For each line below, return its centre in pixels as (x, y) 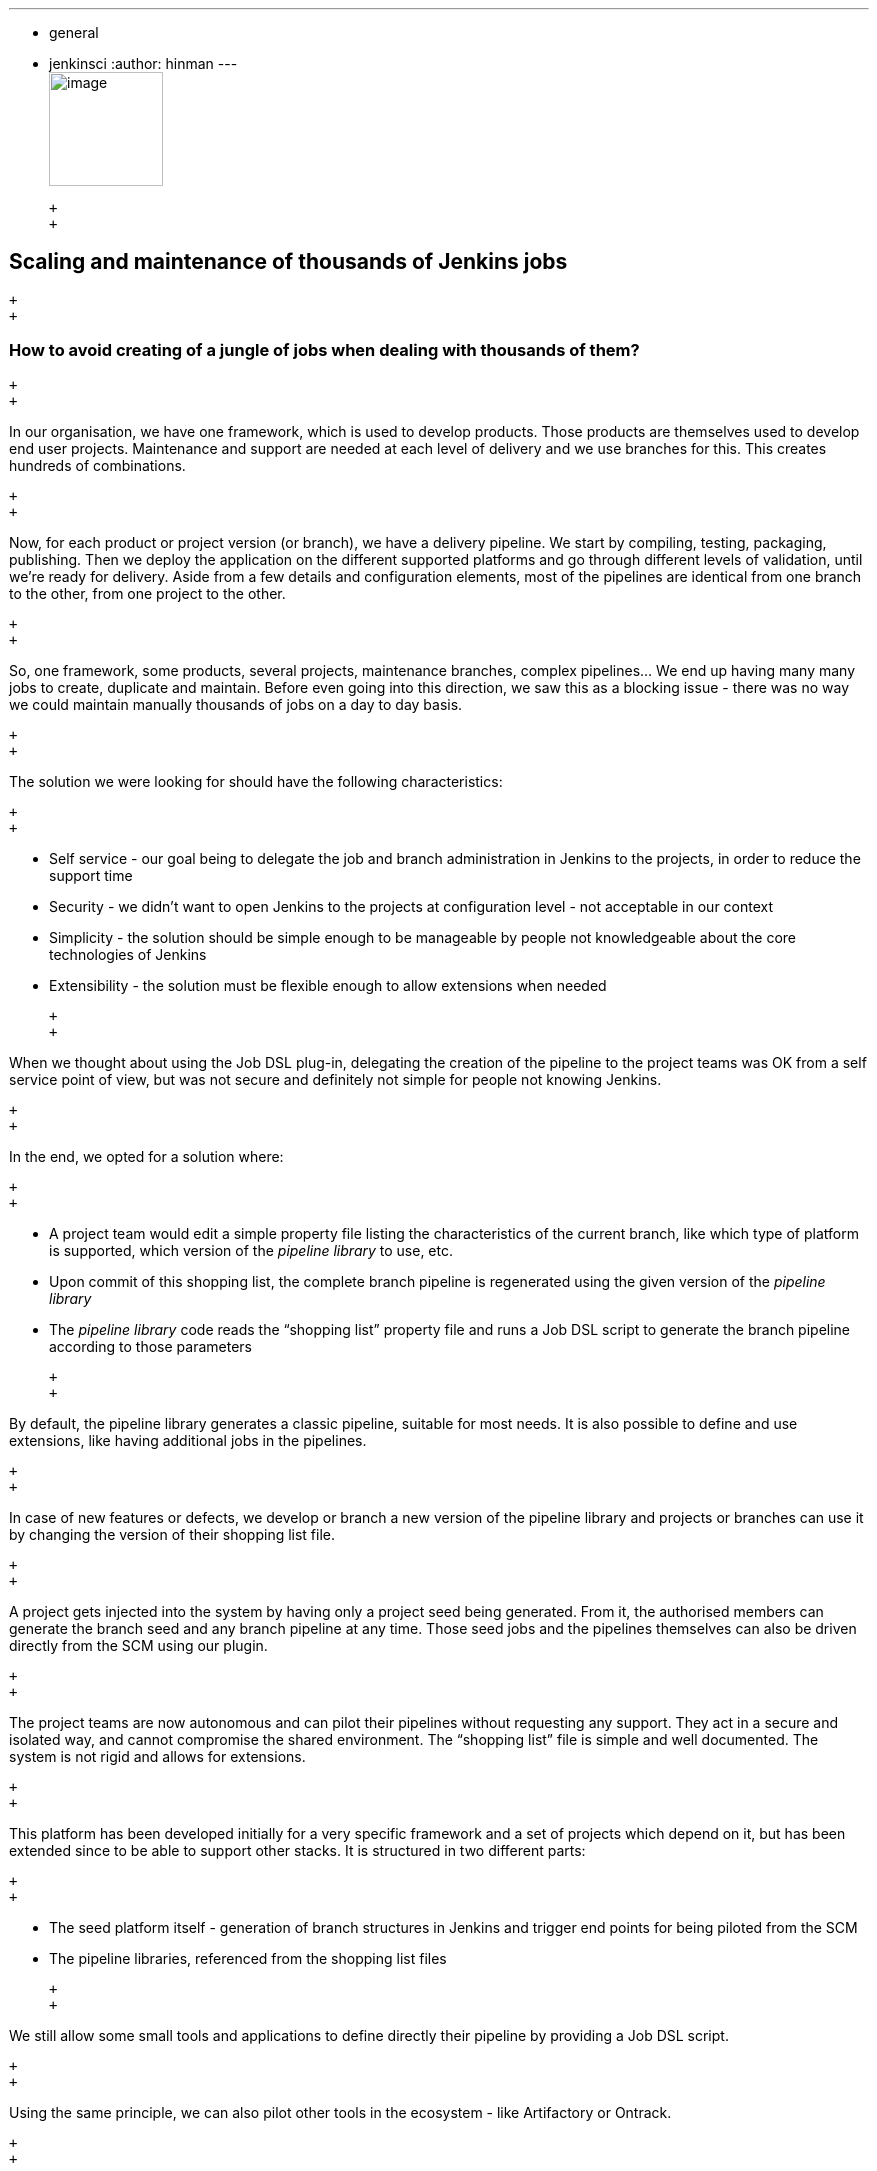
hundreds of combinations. (97, 465)
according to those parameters (150, 1346)
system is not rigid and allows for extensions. (157, 1756)
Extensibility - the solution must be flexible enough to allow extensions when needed (328, 985)
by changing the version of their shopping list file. (172, 1534)
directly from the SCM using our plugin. (138, 1645)
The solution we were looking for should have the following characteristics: (256, 781)
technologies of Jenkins (128, 954)
